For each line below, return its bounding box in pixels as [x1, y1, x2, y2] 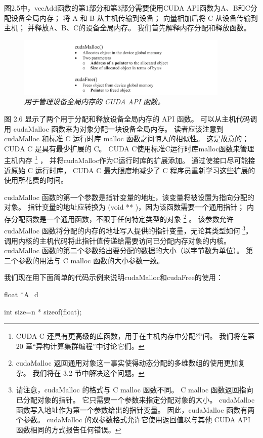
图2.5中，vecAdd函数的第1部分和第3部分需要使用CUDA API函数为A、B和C [4, 3, 250, 13]
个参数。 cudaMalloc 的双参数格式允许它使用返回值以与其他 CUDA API [16, 414, 250, 425]
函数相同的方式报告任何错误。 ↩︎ [16, 424, 121, 434]
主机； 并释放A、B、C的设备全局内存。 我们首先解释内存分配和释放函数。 [4, 22, 251, 33]
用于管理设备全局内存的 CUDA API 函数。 [24, 96, 165, 107]
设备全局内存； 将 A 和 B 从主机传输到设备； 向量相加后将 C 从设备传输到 [11, 12, 258, 23]
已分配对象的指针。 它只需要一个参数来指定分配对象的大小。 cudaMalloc [16, 394, 255, 405]
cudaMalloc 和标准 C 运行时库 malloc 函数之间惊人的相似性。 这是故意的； [4, 133, 249, 144]
